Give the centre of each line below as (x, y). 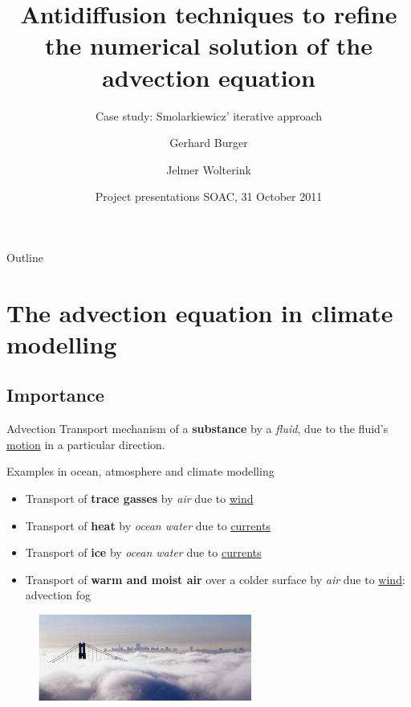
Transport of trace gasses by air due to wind (139, 499)
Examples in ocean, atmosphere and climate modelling (140, 471)
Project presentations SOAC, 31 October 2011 (209, 196)
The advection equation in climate (200, 312)
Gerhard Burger (209, 143)
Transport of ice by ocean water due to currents (143, 552)
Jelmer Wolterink (209, 169)
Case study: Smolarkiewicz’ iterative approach (209, 115)
